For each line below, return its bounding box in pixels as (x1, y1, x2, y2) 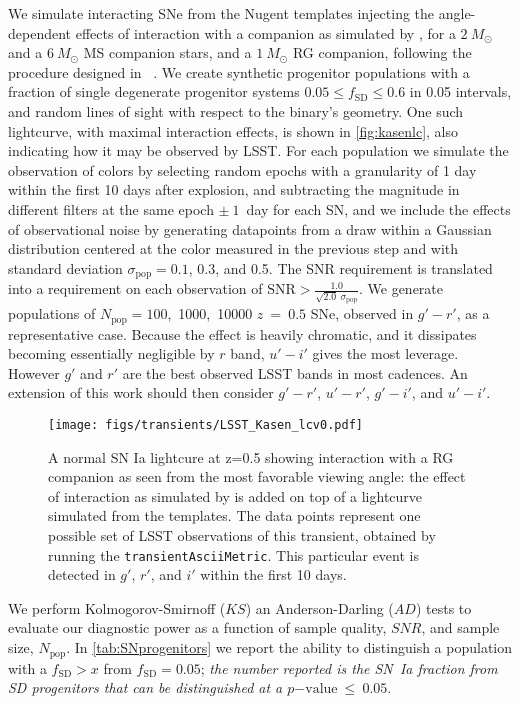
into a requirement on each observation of (8, 278, 263, 299)
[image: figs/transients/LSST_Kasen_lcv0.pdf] (48, 417, 363, 432)
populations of (8, 303, 96, 324)
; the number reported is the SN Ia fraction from (200, 657, 498, 678)
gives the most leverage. (312, 343, 459, 364)
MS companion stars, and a (83, 42, 252, 63)
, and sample (421, 617, 500, 638)
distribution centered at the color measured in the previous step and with (8, 238, 459, 259)
